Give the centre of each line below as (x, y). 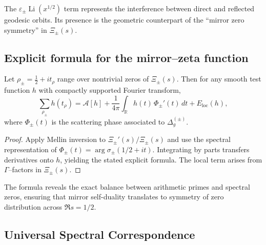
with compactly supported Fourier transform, (110, 90)
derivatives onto (29, 159)
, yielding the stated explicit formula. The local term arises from (161, 159)
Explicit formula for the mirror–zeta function (126, 57)
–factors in (25, 169)
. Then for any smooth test (219, 79)
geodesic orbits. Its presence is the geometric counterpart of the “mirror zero (124, 19)
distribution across (33, 206)
